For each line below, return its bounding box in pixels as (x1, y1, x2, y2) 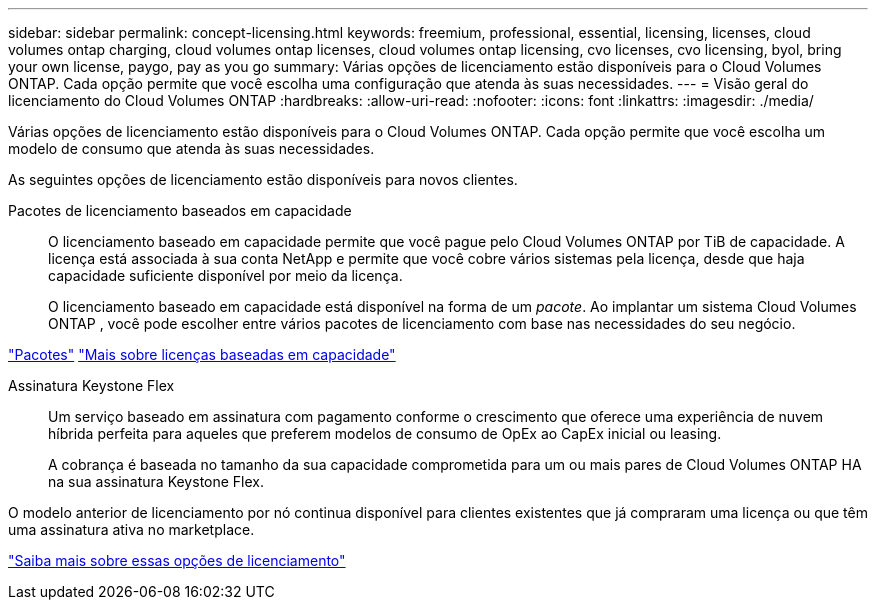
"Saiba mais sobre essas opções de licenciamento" (8, 552, 346, 569)
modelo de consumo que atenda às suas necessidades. (8, 140, 375, 157)
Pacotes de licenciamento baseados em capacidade (8, 202, 352, 219)
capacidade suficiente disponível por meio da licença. (48, 267, 403, 284)
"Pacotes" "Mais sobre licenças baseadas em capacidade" (8, 346, 396, 363)
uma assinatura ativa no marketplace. (8, 521, 255, 538)
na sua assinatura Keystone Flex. (48, 473, 265, 490)
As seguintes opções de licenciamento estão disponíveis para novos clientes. (8, 171, 518, 188)
